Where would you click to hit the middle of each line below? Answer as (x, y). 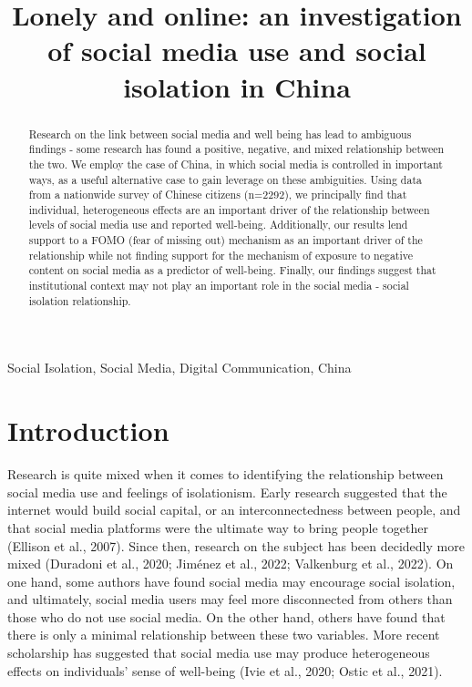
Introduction (88, 431)
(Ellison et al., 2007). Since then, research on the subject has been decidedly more (236, 545)
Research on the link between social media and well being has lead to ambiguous (220, 133)
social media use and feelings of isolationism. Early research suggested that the (227, 492)
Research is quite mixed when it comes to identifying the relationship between (226, 474)
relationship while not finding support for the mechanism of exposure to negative (221, 255)
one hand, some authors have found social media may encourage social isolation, (231, 581)
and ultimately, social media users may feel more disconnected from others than (230, 599)
